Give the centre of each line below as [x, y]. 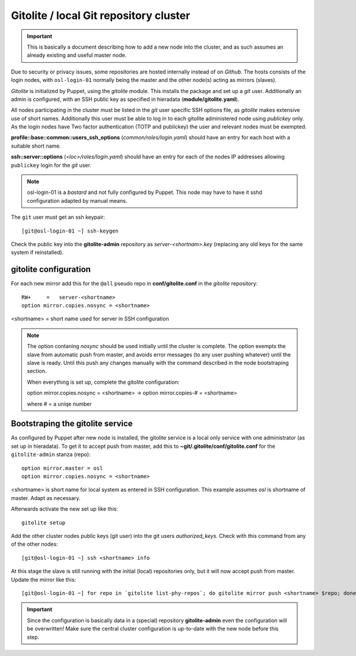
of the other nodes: [34, 544]
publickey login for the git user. [51, 165]
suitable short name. [36, 146]
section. [37, 371]
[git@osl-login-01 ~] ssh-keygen [70, 231]
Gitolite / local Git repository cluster [101, 15]
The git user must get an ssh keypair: [58, 217]
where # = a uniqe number [59, 404]
